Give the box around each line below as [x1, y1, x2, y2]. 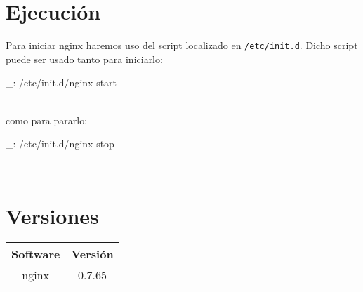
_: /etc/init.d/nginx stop [6, 136, 114, 151]
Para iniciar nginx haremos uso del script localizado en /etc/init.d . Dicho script [6, 38, 358, 53]
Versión [71, 246, 114, 263]
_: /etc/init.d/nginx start [6, 75, 117, 90]
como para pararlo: [6, 112, 88, 127]
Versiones [6, 201, 99, 230]
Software [11, 246, 60, 263]
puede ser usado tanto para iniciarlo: [6, 51, 163, 66]
